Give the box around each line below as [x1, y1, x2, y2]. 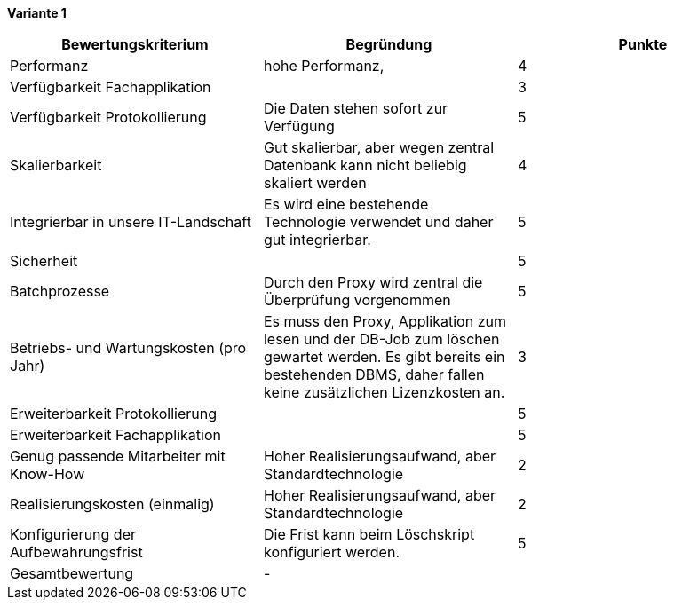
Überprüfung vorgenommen [263, 291, 451, 309]
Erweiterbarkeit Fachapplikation [10, 426, 221, 444]
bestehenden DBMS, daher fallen [263, 366, 485, 383]
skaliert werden [263, 174, 367, 192]
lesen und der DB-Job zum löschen [263, 330, 500, 348]
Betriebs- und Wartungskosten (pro [10, 339, 247, 357]
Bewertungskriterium [61, 35, 209, 53]
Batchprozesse [10, 282, 110, 300]
